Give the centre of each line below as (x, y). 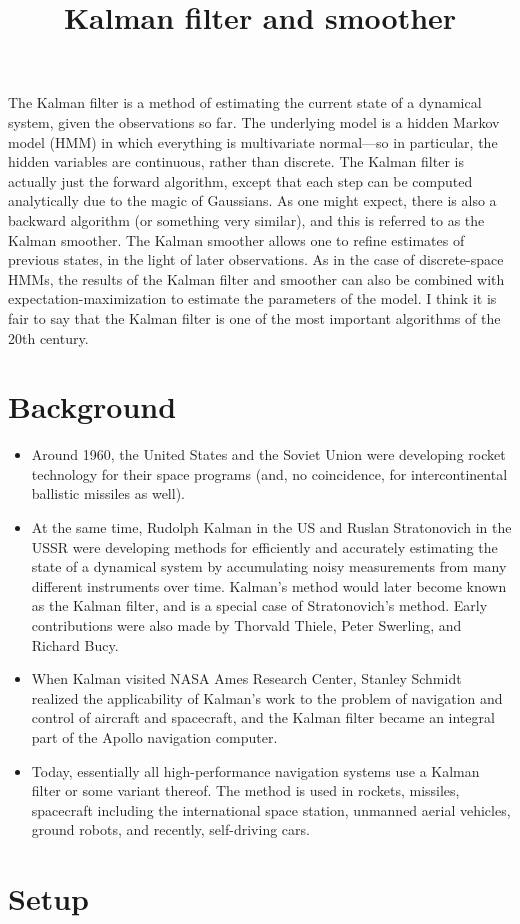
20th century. (48, 337)
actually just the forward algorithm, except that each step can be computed (240, 180)
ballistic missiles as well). (108, 493)
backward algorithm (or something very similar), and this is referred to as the (246, 219)
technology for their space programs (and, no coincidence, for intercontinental (269, 473)
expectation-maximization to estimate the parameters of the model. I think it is (252, 298)
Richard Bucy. (75, 644)
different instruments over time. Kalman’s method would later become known (269, 585)
